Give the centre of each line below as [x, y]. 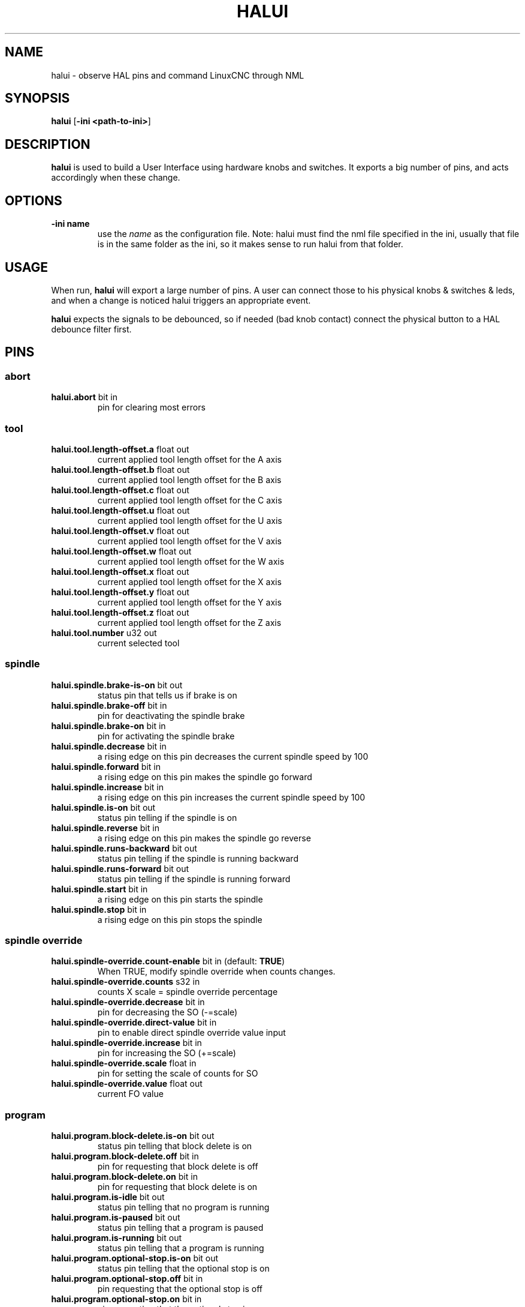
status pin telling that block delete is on [175, 1146]
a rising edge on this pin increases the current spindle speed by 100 [231, 797]
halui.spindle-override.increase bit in [126, 1043]
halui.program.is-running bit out [116, 1238]
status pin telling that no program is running [183, 1207]
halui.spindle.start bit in [99, 889]
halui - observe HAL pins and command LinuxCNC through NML [178, 75]
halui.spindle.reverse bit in [105, 828]
